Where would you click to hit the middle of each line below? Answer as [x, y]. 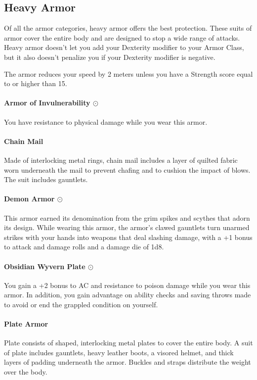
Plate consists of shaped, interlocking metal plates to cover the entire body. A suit [128, 343]
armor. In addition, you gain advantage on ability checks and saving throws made [128, 295]
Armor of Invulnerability [47, 103]
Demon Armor [29, 199]
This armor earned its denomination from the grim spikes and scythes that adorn [127, 217]
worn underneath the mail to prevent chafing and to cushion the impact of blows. [127, 169]
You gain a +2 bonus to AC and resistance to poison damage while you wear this [127, 285]
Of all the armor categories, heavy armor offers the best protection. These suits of [128, 28]
